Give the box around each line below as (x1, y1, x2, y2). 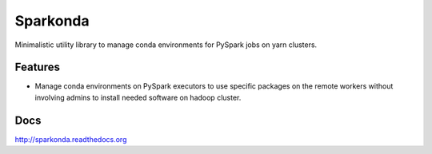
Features (14, 61, 60, 74)
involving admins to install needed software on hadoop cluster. (34, 93, 242, 102)
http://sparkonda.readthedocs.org (14, 134, 127, 144)
